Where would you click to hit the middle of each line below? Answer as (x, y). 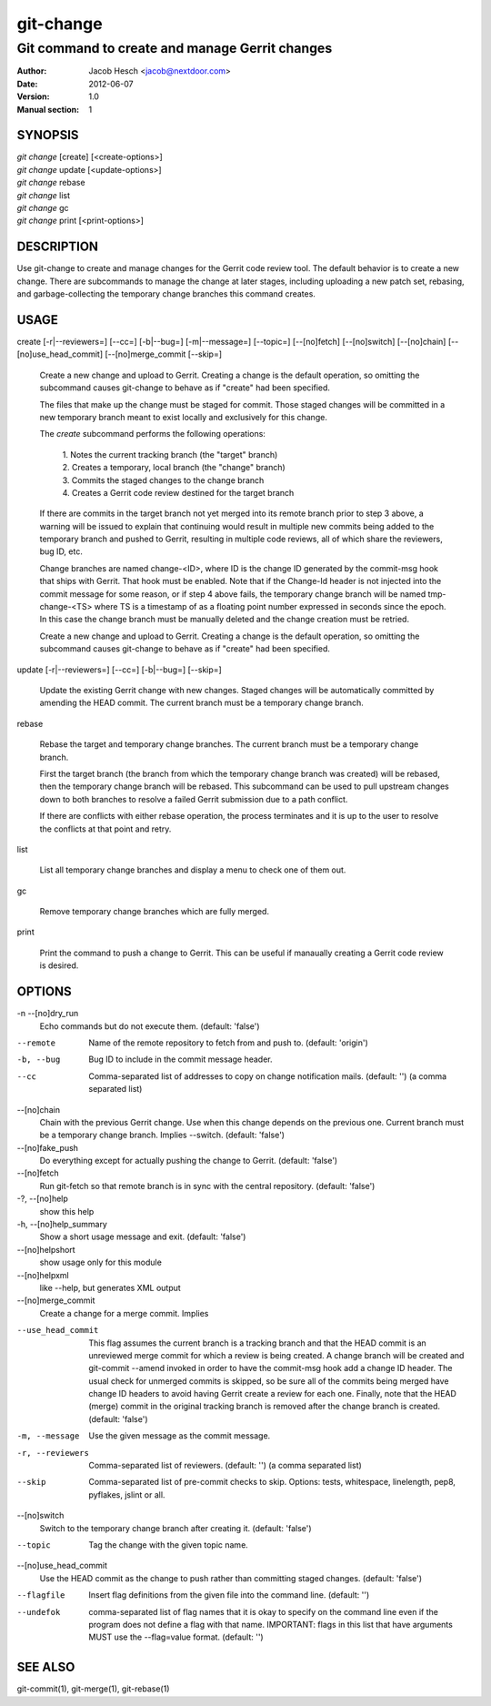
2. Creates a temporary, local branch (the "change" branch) (174, 468)
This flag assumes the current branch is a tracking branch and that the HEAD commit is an (257, 1343)
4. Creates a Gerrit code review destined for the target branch (178, 492)
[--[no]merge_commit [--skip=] (164, 354)
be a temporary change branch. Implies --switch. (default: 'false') (162, 1135)
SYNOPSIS (48, 135)
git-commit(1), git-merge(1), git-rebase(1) (93, 1689)
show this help (67, 1211)
